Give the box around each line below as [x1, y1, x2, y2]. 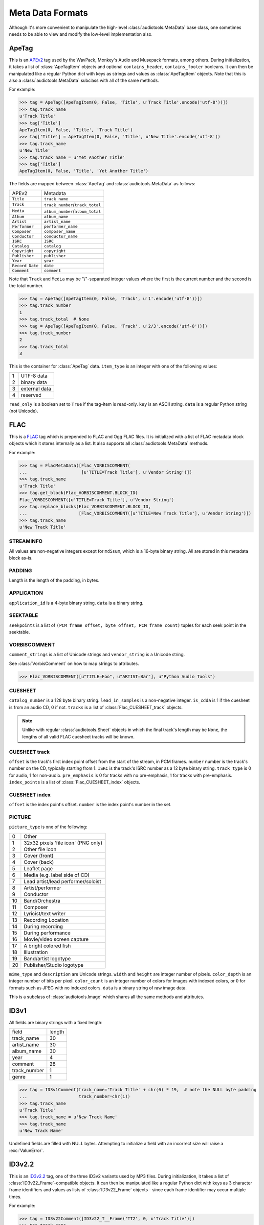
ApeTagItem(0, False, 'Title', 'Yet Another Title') [19, 168, 149, 174]
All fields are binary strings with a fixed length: [9, 1019, 103, 1025]
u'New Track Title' [19, 524, 66, 530]
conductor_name [44, 233, 78, 239]
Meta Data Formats [9, 7, 88, 18]
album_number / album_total [44, 207, 101, 214]
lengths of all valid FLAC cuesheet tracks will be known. [22, 734, 134, 739]
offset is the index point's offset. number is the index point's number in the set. [9, 802, 172, 808]
